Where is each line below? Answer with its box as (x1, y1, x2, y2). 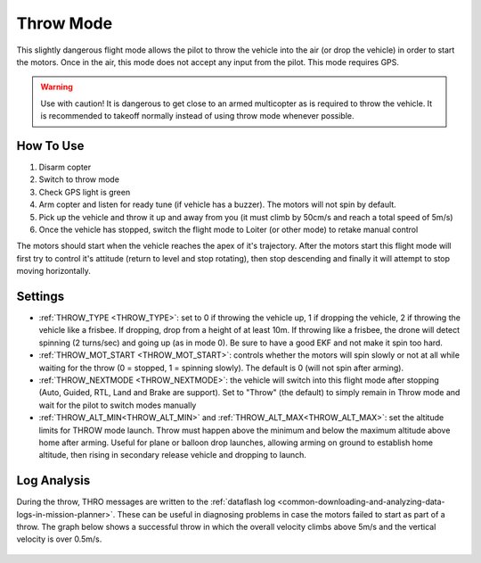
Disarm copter (38, 161, 92, 173)
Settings (16, 288, 65, 303)
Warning (40, 81, 73, 93)
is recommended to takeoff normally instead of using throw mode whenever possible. (40, 111, 355, 121)
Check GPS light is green (38, 186, 131, 197)
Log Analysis (16, 473, 91, 488)
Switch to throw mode (38, 174, 120, 185)
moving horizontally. (16, 266, 91, 277)
